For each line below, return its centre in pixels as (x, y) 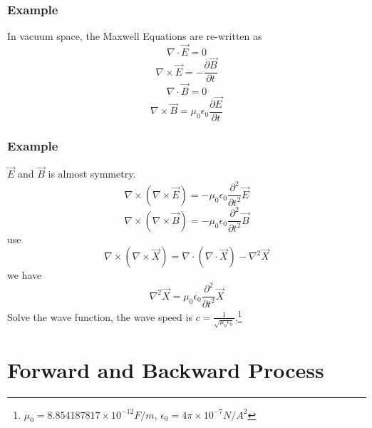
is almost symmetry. (92, 174)
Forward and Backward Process (166, 369)
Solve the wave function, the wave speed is (100, 316)
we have (25, 275)
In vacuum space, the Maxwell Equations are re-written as (135, 36)
